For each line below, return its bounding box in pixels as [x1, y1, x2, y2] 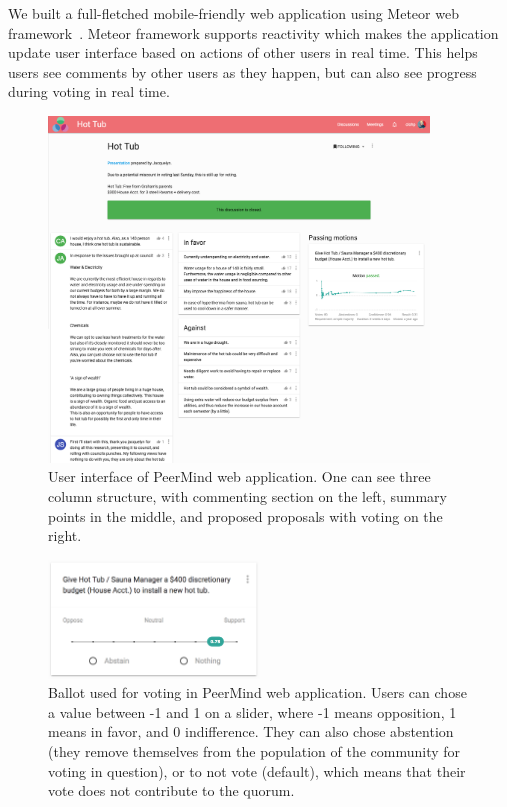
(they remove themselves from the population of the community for [48, 740, 461, 761]
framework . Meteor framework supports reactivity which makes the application [8, 22, 499, 43]
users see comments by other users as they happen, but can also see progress [8, 61, 477, 82]
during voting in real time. [8, 81, 170, 102]
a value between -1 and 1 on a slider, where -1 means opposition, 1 [48, 701, 457, 722]
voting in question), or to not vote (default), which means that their [48, 760, 466, 781]
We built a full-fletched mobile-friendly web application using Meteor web [8, 3, 459, 23]
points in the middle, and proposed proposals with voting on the [48, 505, 443, 526]
